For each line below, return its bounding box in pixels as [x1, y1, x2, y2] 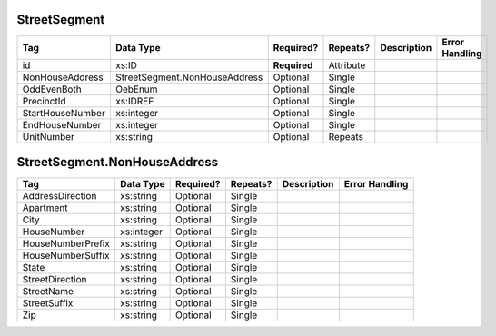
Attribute [328, 59, 366, 72]
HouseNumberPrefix [22, 237, 111, 250]
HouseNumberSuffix [22, 250, 110, 262]
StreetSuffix [22, 297, 74, 310]
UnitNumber [22, 130, 74, 143]
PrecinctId [22, 94, 66, 107]
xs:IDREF [114, 94, 154, 107]
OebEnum [114, 83, 158, 95]
